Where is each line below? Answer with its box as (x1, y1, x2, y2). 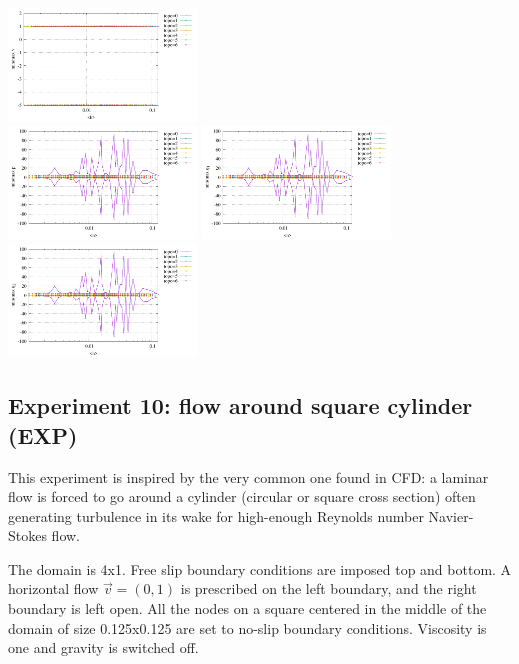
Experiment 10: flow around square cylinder (8, 390, 473, 421)
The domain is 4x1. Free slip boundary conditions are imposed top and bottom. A (8, 558, 512, 579)
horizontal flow (8, 578, 99, 599)
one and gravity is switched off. (8, 637, 199, 658)
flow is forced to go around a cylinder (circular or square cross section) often (8, 486, 476, 507)
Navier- (428, 505, 474, 526)
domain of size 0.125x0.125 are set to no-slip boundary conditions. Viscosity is (8, 617, 487, 638)
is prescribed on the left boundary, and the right (180, 578, 477, 599)
